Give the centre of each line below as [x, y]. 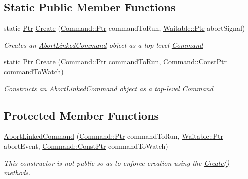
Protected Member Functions [82, 115]
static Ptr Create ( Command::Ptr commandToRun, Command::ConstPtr [116, 62]
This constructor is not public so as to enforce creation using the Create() [117, 162]
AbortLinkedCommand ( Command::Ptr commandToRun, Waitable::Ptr [114, 136]
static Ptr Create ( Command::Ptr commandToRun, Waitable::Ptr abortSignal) [124, 28]
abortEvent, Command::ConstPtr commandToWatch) [86, 145]
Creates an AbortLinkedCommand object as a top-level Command [104, 45]
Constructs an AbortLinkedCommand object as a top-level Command [109, 88]
